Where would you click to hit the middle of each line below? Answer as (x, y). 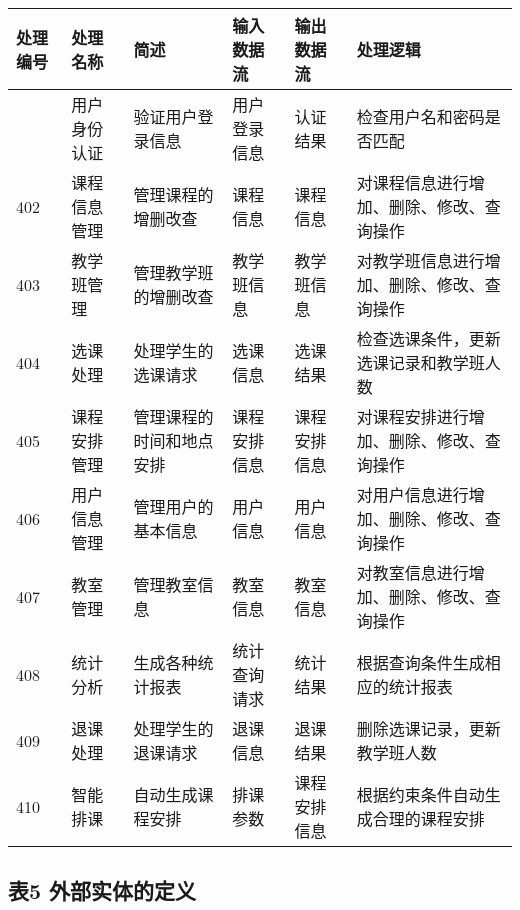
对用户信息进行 (412, 494)
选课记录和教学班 (420, 362)
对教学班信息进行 (420, 260)
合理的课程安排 (428, 818)
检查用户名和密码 (420, 116)
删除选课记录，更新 (428, 728)
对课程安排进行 (412, 416)
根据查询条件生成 (420, 662)
